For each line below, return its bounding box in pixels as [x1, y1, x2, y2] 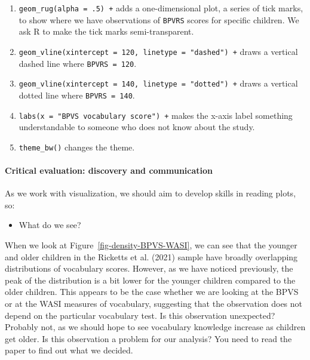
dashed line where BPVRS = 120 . [19, 57, 137, 69]
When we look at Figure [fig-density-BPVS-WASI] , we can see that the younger [5, 239, 297, 251]
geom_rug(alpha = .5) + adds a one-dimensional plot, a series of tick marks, [19, 2, 303, 14]
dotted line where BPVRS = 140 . [19, 88, 135, 101]
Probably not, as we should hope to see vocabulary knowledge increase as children [5, 321, 306, 333]
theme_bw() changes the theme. [19, 140, 135, 153]
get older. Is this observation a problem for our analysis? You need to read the [5, 332, 292, 344]
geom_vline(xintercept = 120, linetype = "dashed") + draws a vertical [19, 45, 298, 57]
